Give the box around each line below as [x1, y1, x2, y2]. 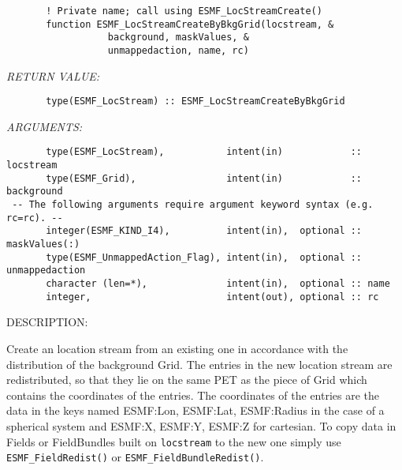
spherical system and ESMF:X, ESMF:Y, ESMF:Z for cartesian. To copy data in [6, 417, 396, 434]
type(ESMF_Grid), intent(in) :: [46, 172, 363, 184]
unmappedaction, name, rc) [107, 44, 249, 56]
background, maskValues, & [107, 32, 249, 43]
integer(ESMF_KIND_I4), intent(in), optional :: [46, 225, 363, 237]
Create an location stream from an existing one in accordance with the [6, 340, 348, 356]
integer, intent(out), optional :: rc [46, 291, 379, 303]
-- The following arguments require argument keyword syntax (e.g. [12, 199, 374, 211]
